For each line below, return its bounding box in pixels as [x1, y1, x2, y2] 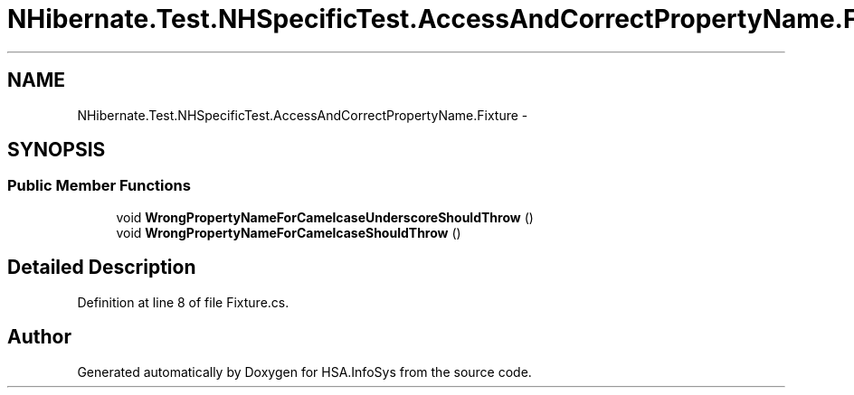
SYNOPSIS [7, 138, 106, 162]
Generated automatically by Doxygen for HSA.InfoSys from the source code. [77, 363, 532, 380]
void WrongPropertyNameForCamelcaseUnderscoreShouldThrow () [116, 209, 534, 225]
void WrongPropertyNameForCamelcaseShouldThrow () [116, 224, 461, 240]
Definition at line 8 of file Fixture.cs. [77, 294, 289, 310]
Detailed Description [7, 256, 196, 279]
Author [7, 325, 71, 349]
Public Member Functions [7, 176, 191, 195]
